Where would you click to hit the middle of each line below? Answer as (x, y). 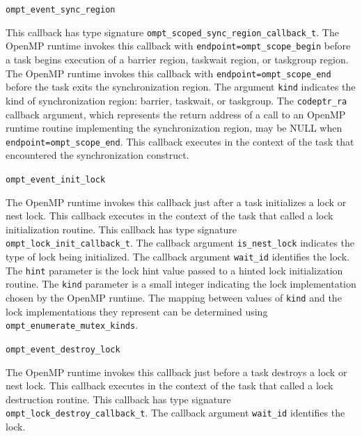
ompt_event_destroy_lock (63, 349)
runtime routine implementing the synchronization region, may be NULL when (174, 128)
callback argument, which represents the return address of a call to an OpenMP (176, 114)
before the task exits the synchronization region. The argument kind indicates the (181, 87)
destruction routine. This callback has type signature (118, 399)
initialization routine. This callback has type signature (121, 229)
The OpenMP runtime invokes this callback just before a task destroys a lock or (176, 372)
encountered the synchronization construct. (97, 155)
